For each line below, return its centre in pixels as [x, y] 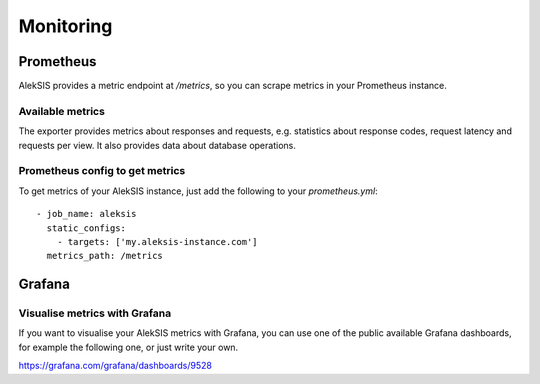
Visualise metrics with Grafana [95, 313]
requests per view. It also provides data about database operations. [157, 145]
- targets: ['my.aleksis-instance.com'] [157, 241]
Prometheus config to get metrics [102, 171]
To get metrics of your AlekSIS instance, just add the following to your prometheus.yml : [198, 191]
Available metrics [61, 111]
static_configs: [86, 228]
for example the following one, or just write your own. [128, 347]
